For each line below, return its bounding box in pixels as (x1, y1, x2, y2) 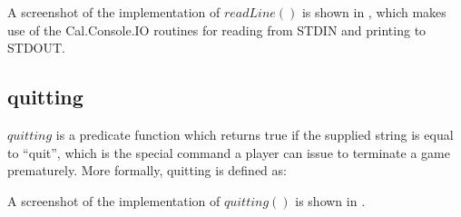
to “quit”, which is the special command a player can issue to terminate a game (7, 143, 450, 162)
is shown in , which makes (301, 3, 446, 21)
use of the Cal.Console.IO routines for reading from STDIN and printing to (7, 20, 427, 39)
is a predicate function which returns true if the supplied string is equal (55, 124, 454, 143)
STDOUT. (7, 38, 65, 57)
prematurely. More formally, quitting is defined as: (7, 161, 287, 180)
